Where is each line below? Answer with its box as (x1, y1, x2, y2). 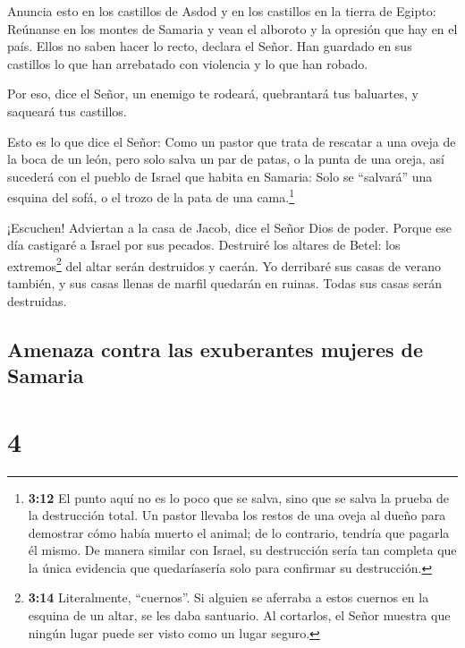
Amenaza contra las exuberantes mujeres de (7, 335, 424, 362)
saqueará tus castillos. (7, 101, 127, 120)
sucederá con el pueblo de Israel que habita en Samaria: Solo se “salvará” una (7, 166, 433, 185)
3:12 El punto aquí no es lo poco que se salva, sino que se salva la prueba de (28, 488, 450, 507)
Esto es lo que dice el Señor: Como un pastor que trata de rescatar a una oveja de (7, 132, 456, 150)
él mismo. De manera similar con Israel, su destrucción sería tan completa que (28, 541, 457, 559)
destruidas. (7, 291, 67, 310)
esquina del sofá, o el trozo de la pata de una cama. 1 (7, 185, 295, 206)
